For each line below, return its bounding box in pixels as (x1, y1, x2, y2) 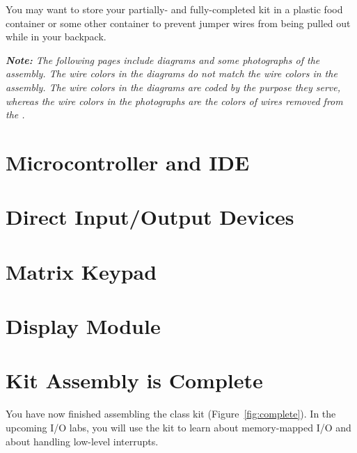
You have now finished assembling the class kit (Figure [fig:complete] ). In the (6, 406, 336, 421)
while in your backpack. (6, 29, 106, 44)
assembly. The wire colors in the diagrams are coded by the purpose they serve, (6, 79, 340, 94)
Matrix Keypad (6, 257, 157, 285)
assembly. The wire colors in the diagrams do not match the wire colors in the (6, 66, 338, 81)
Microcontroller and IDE (6, 148, 250, 176)
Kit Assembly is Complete (6, 366, 263, 395)
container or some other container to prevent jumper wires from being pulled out (6, 15, 351, 30)
